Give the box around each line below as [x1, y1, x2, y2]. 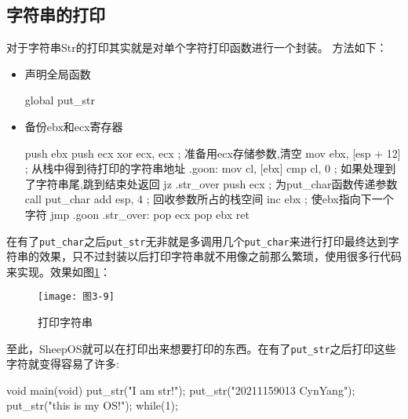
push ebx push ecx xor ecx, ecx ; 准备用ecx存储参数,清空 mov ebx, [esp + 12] [24, 144, 401, 161]
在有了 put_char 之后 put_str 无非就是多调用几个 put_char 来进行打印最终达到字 [6, 232, 399, 249]
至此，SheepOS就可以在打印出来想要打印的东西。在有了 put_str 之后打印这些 [6, 340, 396, 356]
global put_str [24, 92, 95, 108]
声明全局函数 [24, 65, 91, 82]
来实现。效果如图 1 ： [6, 263, 111, 279]
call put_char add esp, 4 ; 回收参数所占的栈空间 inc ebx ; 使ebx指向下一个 [24, 191, 394, 207]
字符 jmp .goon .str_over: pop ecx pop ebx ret [24, 206, 250, 222]
